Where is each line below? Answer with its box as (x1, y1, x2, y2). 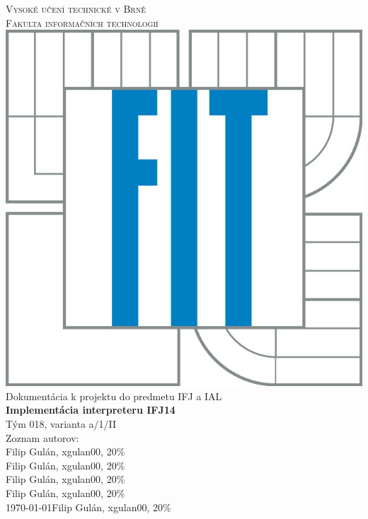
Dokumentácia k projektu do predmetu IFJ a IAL (6, 388, 222, 403)
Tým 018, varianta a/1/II (6, 416, 117, 431)
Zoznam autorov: (6, 430, 79, 445)
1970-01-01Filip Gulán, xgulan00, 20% (6, 499, 171, 514)
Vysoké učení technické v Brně (6, 1, 146, 16)
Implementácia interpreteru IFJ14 (6, 402, 176, 417)
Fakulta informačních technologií (6, 15, 159, 30)
